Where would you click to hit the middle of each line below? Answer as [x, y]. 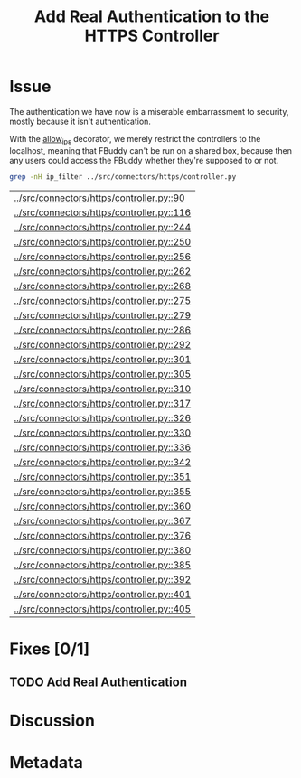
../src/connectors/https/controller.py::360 [103, 506]
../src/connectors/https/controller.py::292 [103, 344]
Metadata [46, 762]
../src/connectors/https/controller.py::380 [103, 550]
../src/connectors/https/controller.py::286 [103, 330]
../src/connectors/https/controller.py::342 [103, 462]
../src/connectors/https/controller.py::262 [103, 271]
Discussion [52, 721]
